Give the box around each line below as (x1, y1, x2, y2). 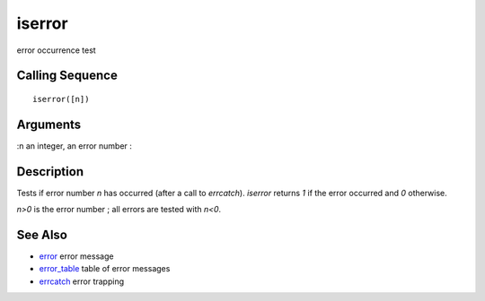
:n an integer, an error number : (16, 140, 132, 151)
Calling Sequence (16, 68, 119, 83)
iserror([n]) (32, 94, 90, 104)
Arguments (16, 116, 82, 132)
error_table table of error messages (39, 263, 171, 274)
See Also (16, 227, 67, 242)
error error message (39, 251, 114, 262)
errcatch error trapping (39, 276, 125, 287)
